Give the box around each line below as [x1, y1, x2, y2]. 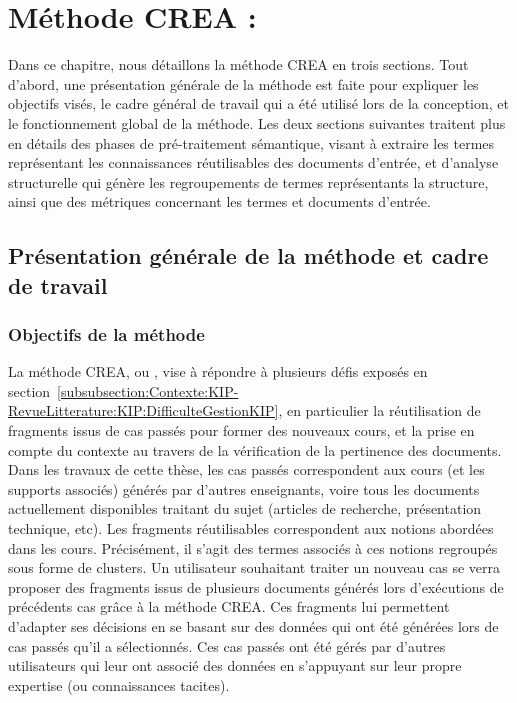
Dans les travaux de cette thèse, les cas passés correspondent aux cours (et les [8, 459, 485, 480]
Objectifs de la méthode [8, 321, 205, 346]
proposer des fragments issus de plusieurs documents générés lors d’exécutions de [8, 576, 504, 597]
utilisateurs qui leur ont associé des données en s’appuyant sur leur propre [8, 655, 462, 676]
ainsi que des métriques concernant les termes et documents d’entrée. [8, 191, 431, 212]
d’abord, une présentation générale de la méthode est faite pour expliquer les [8, 73, 479, 94]
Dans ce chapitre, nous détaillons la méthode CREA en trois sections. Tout [8, 54, 469, 75]
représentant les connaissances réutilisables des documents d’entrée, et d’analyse [8, 152, 499, 173]
